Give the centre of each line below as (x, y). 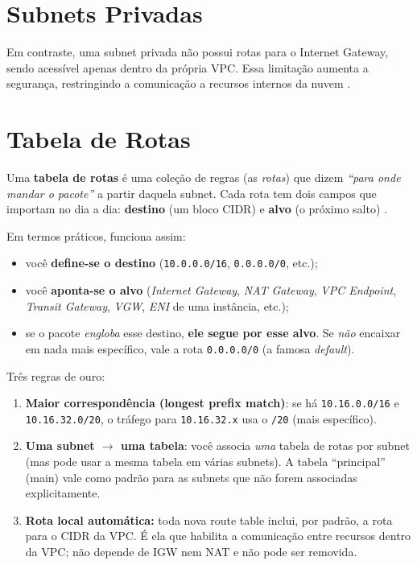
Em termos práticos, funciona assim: (96, 235)
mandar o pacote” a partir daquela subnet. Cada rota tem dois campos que (192, 193)
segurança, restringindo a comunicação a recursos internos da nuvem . (179, 83)
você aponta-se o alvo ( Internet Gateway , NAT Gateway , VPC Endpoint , (211, 290)
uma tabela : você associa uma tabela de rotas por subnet (265, 445)
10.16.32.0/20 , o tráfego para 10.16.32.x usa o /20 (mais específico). (201, 418)
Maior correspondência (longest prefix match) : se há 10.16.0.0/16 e (212, 403)
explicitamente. (63, 493)
